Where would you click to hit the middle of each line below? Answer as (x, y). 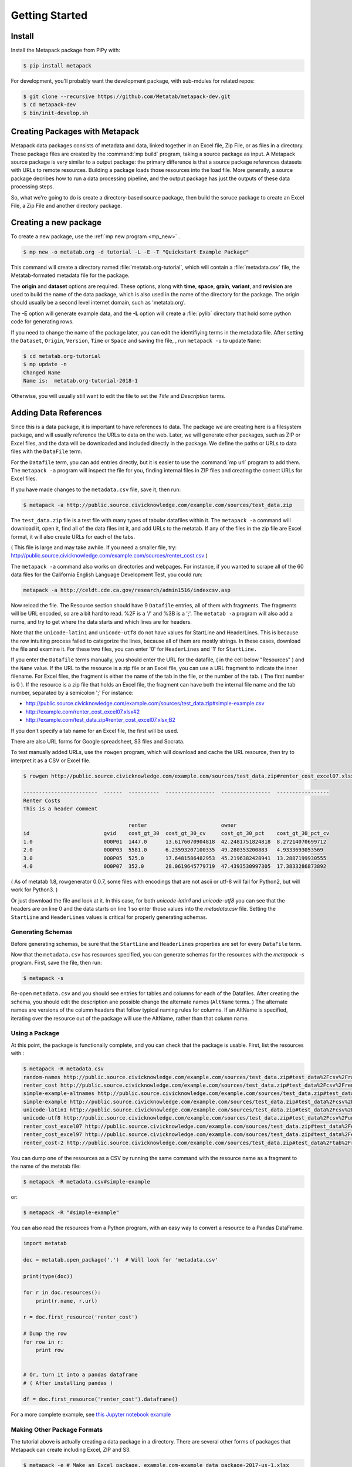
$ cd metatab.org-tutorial (62, 356)
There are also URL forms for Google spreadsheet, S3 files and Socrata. (98, 741)
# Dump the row (45, 1334)
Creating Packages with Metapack (75, 132)
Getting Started (49, 15)
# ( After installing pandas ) (68, 1383)
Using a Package (35, 1033)
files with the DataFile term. (46, 451)
